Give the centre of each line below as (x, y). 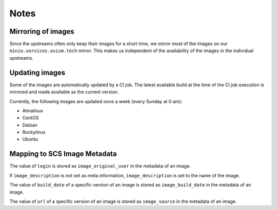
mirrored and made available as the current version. (64, 92)
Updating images (37, 72)
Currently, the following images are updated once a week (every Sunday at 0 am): (96, 101)
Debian (30, 125)
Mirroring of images (42, 31)
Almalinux (33, 110)
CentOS (31, 118)
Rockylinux (34, 132)
